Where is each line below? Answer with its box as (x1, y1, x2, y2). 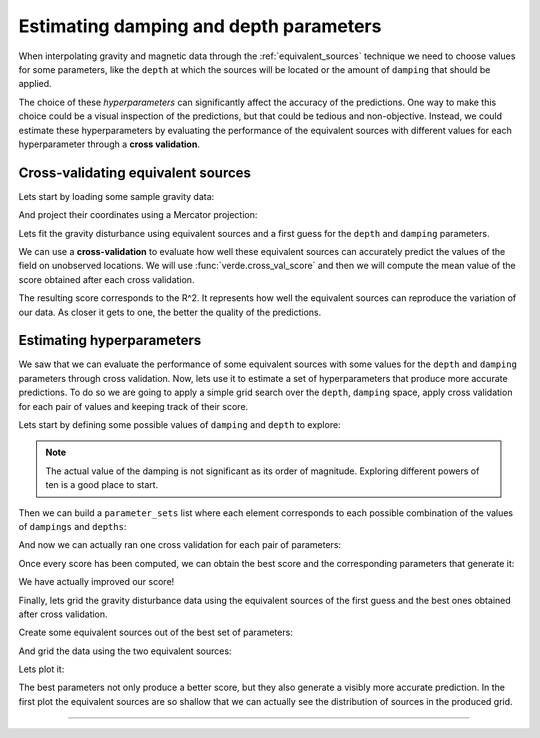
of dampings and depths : (18, 520, 127, 532)
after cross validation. (18, 608, 109, 620)
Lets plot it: (18, 663, 65, 675)
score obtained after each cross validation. (18, 273, 195, 285)
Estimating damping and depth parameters (18, 15, 382, 37)
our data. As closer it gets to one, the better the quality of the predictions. (18, 306, 322, 318)
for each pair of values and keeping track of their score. (18, 400, 249, 412)
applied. (18, 78, 52, 90)
